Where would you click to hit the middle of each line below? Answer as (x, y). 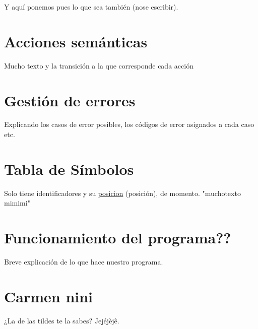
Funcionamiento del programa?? (118, 238)
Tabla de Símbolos (69, 169)
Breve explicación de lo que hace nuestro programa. (84, 262)
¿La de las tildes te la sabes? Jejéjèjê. (62, 320)
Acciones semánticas (76, 41)
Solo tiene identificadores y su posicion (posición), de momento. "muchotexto (122, 193)
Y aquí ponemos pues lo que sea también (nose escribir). (91, 7)
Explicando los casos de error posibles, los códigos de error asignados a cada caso (129, 124)
